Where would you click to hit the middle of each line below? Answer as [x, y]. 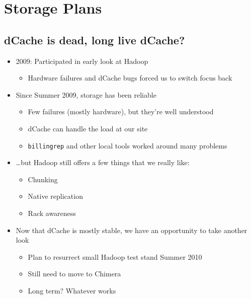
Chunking [43, 179]
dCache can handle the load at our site [88, 128]
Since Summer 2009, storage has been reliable [86, 94]
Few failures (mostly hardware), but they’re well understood [121, 111]
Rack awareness [52, 213]
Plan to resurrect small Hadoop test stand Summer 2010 [115, 256]
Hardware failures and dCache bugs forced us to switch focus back [130, 78]
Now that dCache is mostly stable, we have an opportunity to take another [132, 230]
